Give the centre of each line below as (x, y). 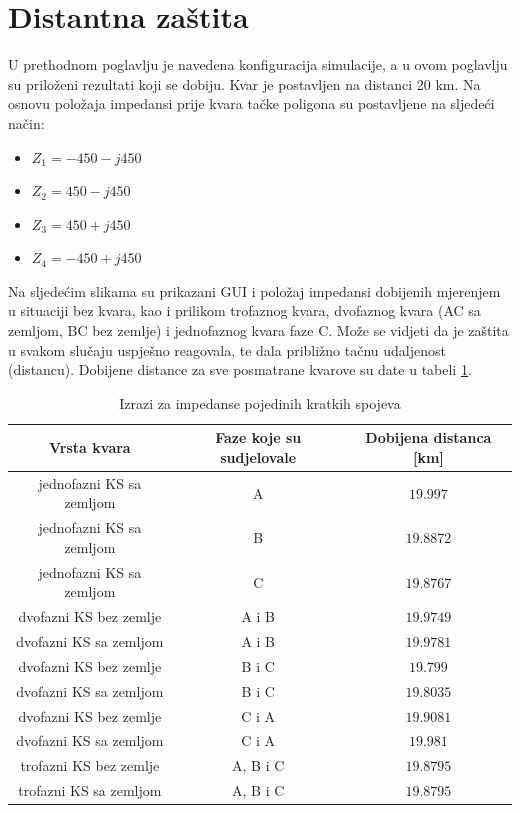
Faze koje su (258, 437)
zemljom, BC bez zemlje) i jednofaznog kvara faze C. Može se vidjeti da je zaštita (258, 330)
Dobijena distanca (428, 437)
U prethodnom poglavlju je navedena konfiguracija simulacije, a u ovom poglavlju (258, 64)
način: (26, 122)
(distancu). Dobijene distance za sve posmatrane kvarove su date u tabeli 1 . (240, 369)
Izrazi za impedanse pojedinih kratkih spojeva (260, 402)
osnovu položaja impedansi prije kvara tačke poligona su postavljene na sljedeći (251, 103)
